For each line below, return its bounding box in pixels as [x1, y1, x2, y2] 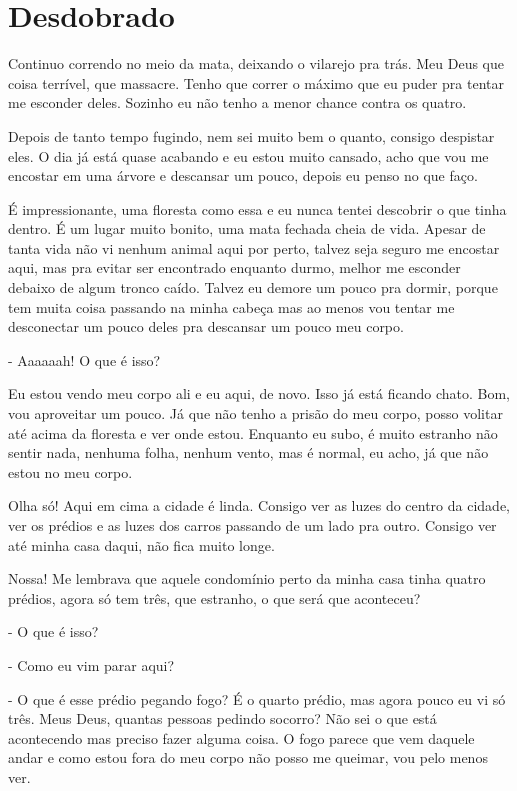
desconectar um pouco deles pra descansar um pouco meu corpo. [8, 316, 404, 337]
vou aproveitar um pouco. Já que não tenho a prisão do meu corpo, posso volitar [8, 403, 503, 424]
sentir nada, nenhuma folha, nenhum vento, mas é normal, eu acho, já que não [8, 442, 489, 463]
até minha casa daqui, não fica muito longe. [8, 534, 275, 555]
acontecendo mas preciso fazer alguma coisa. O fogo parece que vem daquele [8, 727, 475, 748]
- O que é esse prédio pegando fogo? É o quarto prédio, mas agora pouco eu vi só [8, 688, 506, 709]
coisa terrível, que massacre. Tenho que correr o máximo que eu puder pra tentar [8, 72, 504, 93]
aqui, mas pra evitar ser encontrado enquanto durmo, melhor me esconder [8, 257, 461, 278]
